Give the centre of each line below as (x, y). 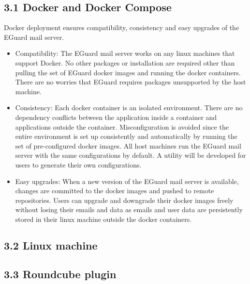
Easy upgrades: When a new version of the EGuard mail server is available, (127, 181)
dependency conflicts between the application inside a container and (116, 117)
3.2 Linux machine (51, 245)
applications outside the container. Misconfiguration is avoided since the (122, 126)
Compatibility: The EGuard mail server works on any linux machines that (125, 53)
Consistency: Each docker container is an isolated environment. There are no (129, 108)
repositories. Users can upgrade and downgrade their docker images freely (124, 200)
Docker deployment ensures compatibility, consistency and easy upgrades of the (122, 27)
